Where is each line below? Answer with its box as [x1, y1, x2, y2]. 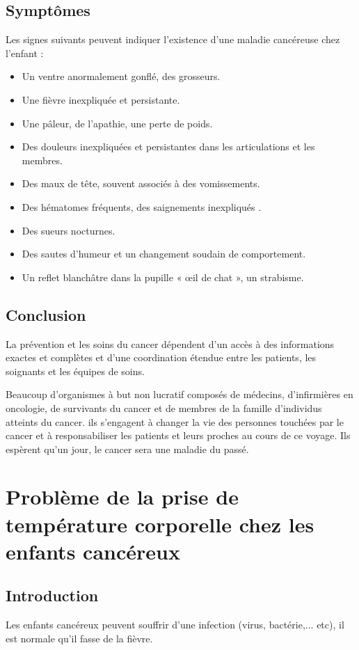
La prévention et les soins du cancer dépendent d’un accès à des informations [6, 336, 335, 351]
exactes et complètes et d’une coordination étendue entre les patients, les [6, 350, 317, 365]
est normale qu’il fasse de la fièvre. [6, 631, 153, 645]
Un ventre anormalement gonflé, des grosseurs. [22, 69, 221, 84]
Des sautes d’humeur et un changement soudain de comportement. [22, 246, 306, 261]
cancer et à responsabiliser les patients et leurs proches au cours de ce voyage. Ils [6, 428, 351, 443]
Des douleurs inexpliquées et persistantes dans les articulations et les [22, 139, 315, 154]
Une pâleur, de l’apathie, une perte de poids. [22, 116, 213, 130]
